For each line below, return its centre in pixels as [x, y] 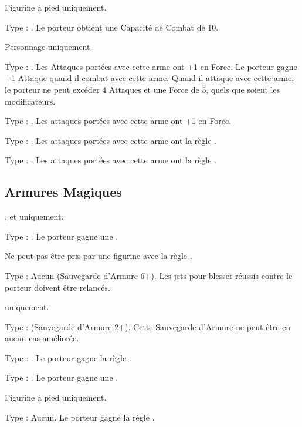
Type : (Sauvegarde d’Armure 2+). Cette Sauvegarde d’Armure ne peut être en [148, 326]
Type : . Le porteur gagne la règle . [68, 357]
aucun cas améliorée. [42, 338]
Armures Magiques [63, 192]
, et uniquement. [34, 216]
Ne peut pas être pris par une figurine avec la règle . [99, 256]
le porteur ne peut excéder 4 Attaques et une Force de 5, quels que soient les [142, 89]
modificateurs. [30, 101]
